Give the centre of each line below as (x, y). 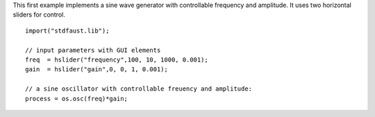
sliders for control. (39, 15)
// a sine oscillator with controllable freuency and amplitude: (139, 89)
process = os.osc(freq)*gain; (77, 98)
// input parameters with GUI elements (93, 50)
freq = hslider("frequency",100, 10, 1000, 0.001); (117, 60)
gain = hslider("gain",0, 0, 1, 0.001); (97, 70)
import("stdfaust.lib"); (67, 30)
